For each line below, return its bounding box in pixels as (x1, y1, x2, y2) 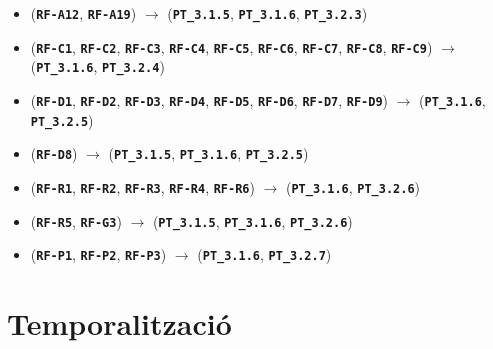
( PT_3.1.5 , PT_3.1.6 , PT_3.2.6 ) (152, 210, 353, 231)
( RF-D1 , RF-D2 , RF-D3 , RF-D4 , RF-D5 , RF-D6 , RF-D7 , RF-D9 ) (30, 89, 389, 110)
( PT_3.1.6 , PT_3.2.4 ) (30, 56, 165, 77)
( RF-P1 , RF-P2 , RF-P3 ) (30, 244, 167, 265)
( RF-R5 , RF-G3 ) (30, 210, 122, 231)
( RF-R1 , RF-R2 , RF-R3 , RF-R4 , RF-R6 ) (30, 176, 255, 197)
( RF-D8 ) (30, 143, 78, 164)
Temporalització (7, 303, 232, 344)
